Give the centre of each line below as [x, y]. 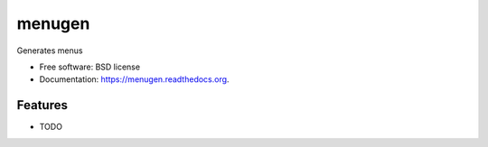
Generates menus [50, 51]
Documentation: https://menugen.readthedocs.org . [134, 79]
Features [42, 105]
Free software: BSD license [89, 67]
